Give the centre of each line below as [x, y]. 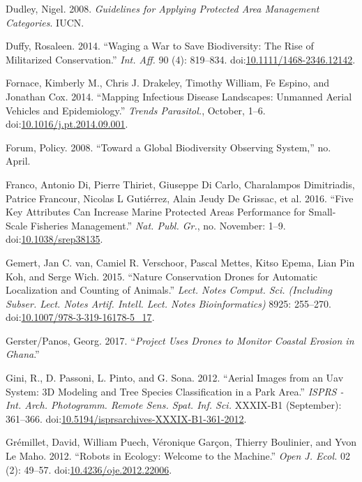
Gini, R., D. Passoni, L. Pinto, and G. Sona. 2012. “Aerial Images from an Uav [175, 378]
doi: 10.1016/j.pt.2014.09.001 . [67, 124]
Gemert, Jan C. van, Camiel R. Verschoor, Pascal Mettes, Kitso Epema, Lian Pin [180, 262]
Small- [322, 212]
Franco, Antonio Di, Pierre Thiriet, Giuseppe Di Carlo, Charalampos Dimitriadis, [180, 184]
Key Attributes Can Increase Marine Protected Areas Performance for [156, 212]
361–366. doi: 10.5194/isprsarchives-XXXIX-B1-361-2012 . [126, 418]
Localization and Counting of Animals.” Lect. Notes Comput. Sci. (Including [169, 290]
